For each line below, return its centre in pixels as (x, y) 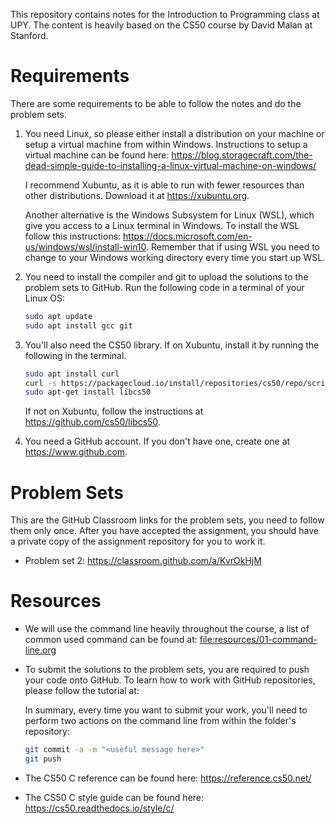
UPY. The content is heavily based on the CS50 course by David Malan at (161, 25)
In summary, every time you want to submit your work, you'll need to (166, 710)
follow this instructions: (73, 236)
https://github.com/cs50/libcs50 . (92, 422)
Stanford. (29, 35)
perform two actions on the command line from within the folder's (160, 721)
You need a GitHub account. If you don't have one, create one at (157, 441)
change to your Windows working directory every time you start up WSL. (175, 257)
